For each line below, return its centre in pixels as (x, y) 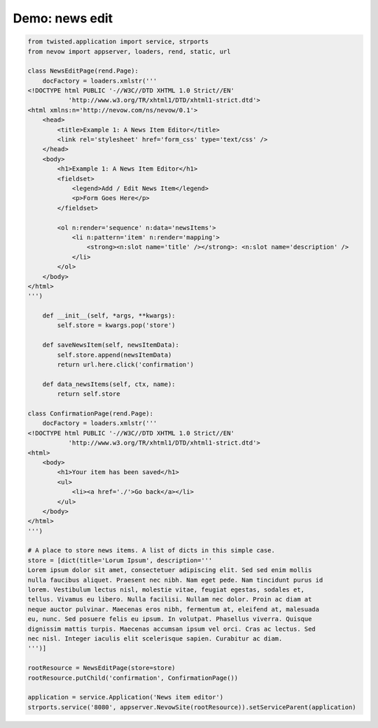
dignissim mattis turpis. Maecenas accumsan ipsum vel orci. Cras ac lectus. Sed (172, 629)
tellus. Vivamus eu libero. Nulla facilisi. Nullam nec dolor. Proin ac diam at (170, 599)
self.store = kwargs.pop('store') (116, 326)
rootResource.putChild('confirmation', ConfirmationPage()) (133, 678)
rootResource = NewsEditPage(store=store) (101, 668)
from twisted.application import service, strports (118, 42)
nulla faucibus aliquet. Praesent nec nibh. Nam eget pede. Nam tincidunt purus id (175, 580)
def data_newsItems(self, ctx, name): (109, 384)
